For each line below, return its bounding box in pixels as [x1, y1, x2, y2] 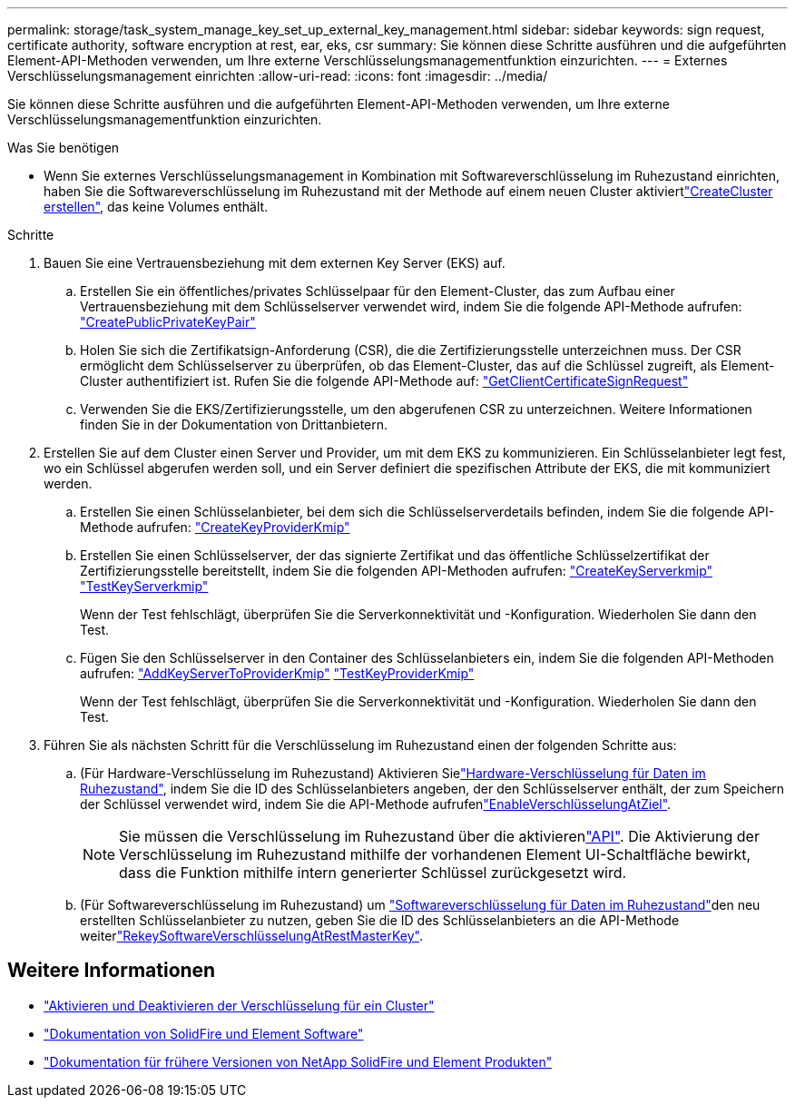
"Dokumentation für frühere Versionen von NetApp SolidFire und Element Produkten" [44, 1053, 553, 1070]
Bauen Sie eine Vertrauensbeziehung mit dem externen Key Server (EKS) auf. [44, 255, 505, 271]
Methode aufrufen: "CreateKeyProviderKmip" [80, 519, 350, 535]
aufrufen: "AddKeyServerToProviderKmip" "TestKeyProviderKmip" [80, 666, 475, 681]
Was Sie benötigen [7, 140, 120, 155]
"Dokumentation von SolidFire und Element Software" [44, 1025, 364, 1041]
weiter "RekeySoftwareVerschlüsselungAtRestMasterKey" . [80, 928, 424, 943]
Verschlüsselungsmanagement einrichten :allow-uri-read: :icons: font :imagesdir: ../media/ [7, 68, 548, 84]
